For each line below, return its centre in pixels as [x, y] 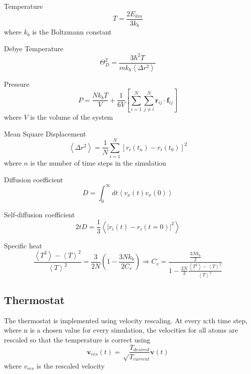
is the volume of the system [72, 117]
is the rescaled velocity [71, 365]
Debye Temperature [34, 48]
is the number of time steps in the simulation [98, 163]
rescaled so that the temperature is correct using [77, 339]
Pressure [17, 84]
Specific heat [23, 245]
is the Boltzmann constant [72, 32]
